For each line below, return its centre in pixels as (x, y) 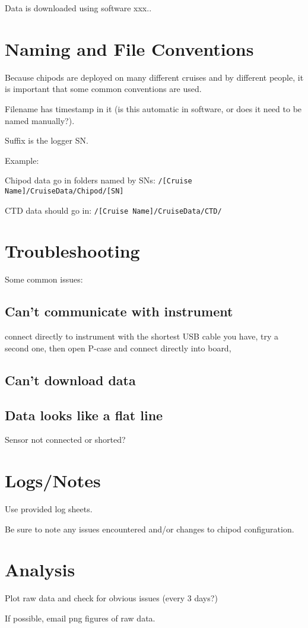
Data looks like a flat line (84, 415)
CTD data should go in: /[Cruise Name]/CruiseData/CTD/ (113, 210)
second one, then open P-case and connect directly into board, (118, 348)
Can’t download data (70, 380)
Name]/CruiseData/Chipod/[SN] (64, 191)
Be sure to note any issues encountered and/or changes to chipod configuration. (150, 529)
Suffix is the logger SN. (47, 140)
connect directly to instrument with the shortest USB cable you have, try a (142, 336)
